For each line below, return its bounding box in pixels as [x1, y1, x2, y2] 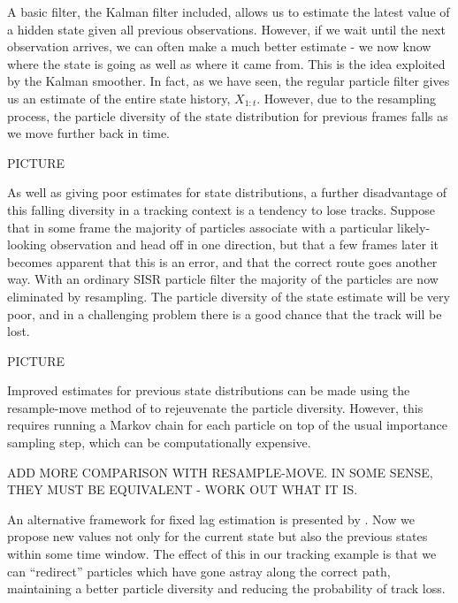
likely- [397, 218, 431, 236]
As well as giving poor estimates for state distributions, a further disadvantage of [7, 183, 447, 202]
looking [7, 235, 47, 254]
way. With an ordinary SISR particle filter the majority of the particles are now [7, 270, 439, 288]
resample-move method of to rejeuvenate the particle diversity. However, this [7, 398, 424, 416]
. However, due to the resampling [256, 88, 436, 107]
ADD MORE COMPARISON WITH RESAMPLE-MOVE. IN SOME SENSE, [7, 462, 433, 481]
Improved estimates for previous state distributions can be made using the [7, 381, 410, 400]
